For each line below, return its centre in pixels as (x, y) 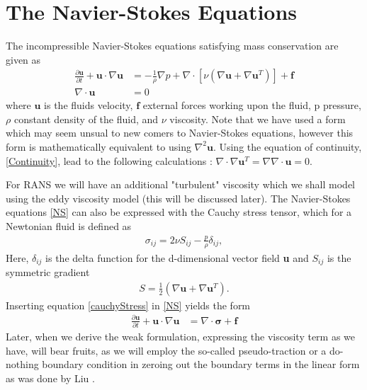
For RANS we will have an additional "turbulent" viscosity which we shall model (181, 184)
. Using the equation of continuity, (287, 146)
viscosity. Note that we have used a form (258, 119)
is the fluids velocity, (89, 105)
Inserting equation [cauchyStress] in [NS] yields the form (128, 305)
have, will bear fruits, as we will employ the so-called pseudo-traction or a (166, 350)
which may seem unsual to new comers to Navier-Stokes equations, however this (180, 133)
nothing (22, 364)
